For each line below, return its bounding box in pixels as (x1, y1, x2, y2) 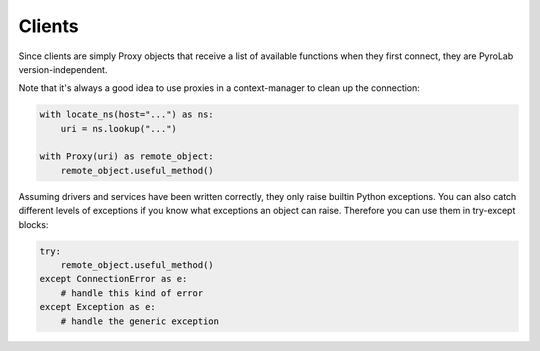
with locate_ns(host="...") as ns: (39, 109, 214, 120)
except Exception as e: (39, 301, 157, 313)
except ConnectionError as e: (39, 273, 188, 285)
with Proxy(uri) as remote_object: (39, 151, 214, 162)
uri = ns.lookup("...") (60, 123, 177, 134)
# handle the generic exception (60, 315, 220, 327)
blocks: (18, 218, 49, 230)
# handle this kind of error (60, 287, 204, 299)
